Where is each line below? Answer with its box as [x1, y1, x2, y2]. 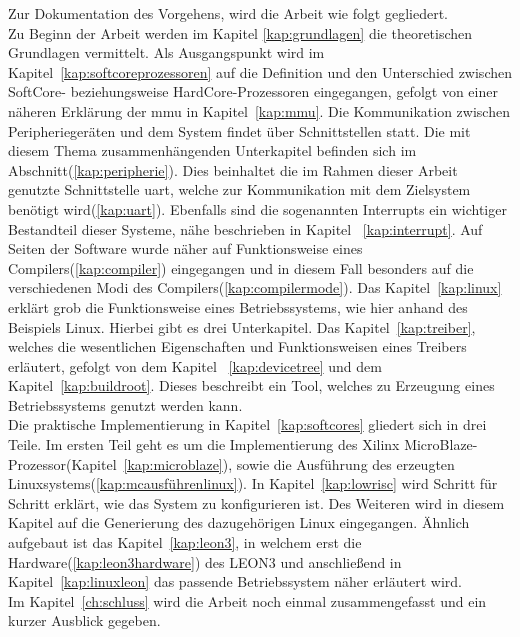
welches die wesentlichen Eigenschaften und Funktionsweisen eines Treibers [8, 336, 467, 357]
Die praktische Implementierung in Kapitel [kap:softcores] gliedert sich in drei [8, 414, 487, 435]
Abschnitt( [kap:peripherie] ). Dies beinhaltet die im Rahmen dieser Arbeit [8, 159, 458, 180]
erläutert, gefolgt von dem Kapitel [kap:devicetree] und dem [8, 355, 382, 376]
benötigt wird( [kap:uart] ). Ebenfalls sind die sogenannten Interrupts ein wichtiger [8, 198, 507, 219]
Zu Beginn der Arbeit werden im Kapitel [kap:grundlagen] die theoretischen [8, 22, 473, 43]
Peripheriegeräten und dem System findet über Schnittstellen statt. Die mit [8, 120, 471, 141]
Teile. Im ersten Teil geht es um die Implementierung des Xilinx [8, 434, 400, 455]
